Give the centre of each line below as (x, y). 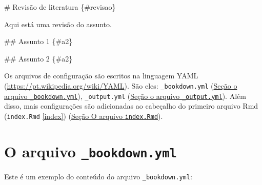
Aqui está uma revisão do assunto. (58, 24)
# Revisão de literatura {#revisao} (60, 7)
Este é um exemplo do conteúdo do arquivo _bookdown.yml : (98, 176)
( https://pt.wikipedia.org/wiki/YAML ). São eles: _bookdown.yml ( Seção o (121, 85)
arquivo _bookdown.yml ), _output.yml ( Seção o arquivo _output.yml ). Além (125, 96)
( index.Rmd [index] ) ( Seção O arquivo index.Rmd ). (84, 116)
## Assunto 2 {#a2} (38, 58)
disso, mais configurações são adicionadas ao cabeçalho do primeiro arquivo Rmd (131, 106)
